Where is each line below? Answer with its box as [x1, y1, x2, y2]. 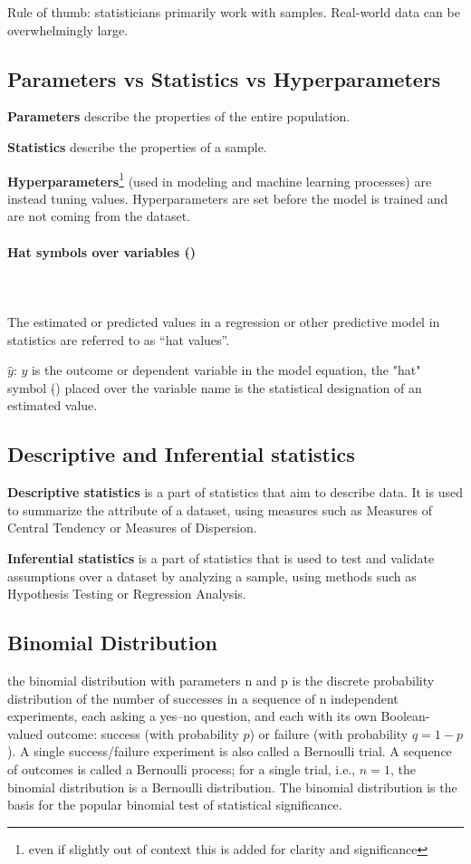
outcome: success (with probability [46, 724, 239, 743]
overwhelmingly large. [7, 20, 129, 39]
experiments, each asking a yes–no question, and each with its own [7, 706, 377, 725]
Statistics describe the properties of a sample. [7, 137, 267, 156]
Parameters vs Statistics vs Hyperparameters [7, 64, 441, 92]
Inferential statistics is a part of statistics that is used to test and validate [7, 548, 435, 567]
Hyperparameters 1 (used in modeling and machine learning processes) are [7, 168, 432, 190]
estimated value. [7, 396, 98, 415]
